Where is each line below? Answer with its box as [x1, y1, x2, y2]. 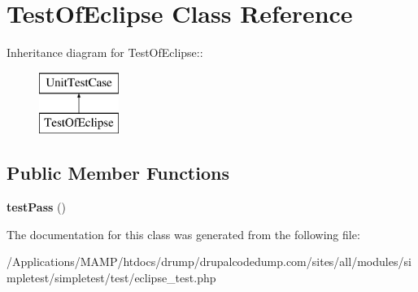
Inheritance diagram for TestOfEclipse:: [7, 44, 203, 61]
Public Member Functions [7, 160, 229, 185]
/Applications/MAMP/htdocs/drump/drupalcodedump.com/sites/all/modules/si [7, 253, 411, 270]
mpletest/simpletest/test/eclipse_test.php [7, 268, 216, 285]
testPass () [7, 198, 66, 216]
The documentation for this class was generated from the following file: [7, 225, 360, 242]
